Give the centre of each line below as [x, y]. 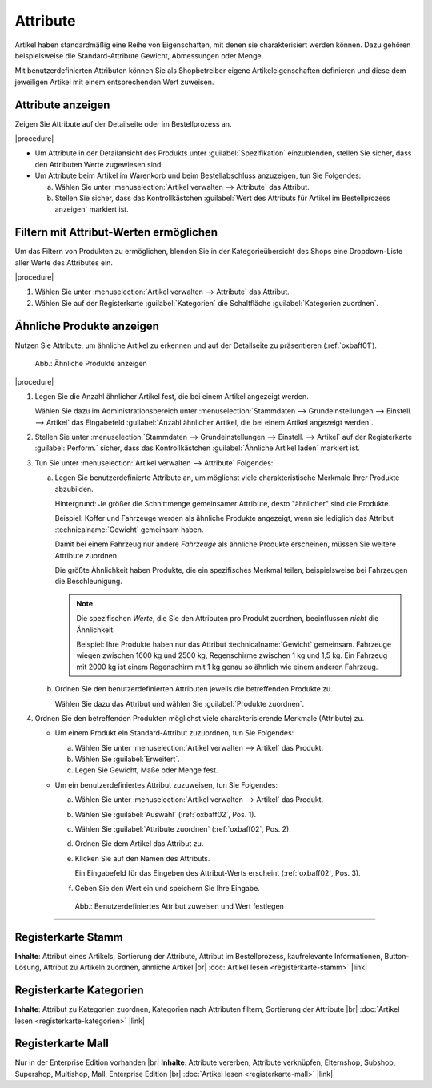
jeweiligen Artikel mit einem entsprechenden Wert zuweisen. [114, 82]
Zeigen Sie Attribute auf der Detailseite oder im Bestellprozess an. [123, 123]
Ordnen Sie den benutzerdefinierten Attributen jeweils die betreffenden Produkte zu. [194, 689]
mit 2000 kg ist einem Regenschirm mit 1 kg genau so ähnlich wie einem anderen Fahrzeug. [227, 667]
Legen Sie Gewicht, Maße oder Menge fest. [146, 770]
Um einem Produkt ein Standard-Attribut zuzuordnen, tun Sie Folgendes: [174, 733]
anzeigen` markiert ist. [92, 209]
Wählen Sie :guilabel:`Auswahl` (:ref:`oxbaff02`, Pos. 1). [165, 814]
